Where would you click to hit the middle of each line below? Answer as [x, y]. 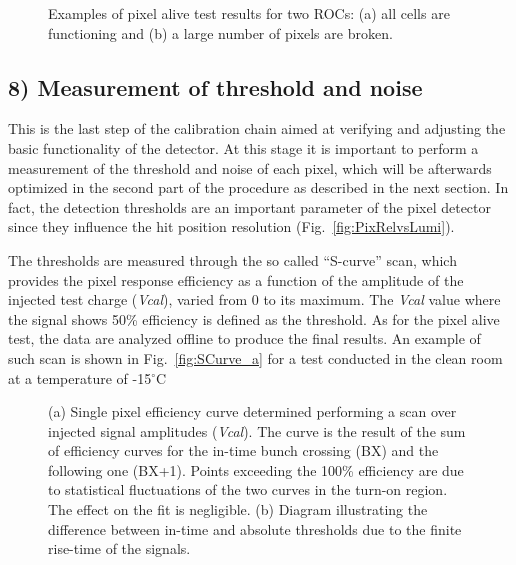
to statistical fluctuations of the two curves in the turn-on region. [248, 489]
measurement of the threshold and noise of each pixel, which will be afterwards [250, 167]
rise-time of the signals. [119, 548]
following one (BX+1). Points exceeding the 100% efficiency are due [256, 469]
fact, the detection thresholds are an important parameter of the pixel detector [249, 206]
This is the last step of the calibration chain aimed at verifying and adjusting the [257, 128]
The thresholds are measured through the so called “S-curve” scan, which [232, 259]
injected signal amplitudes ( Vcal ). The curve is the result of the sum [257, 430]
